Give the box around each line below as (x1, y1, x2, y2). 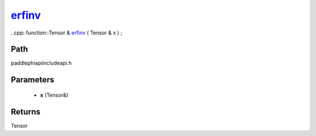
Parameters (11, 75, 54, 85)
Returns (11, 107, 41, 117)
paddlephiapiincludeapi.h (11, 60, 72, 67)
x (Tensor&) (40, 91, 68, 99)
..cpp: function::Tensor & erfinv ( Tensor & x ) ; (11, 29, 122, 36)
